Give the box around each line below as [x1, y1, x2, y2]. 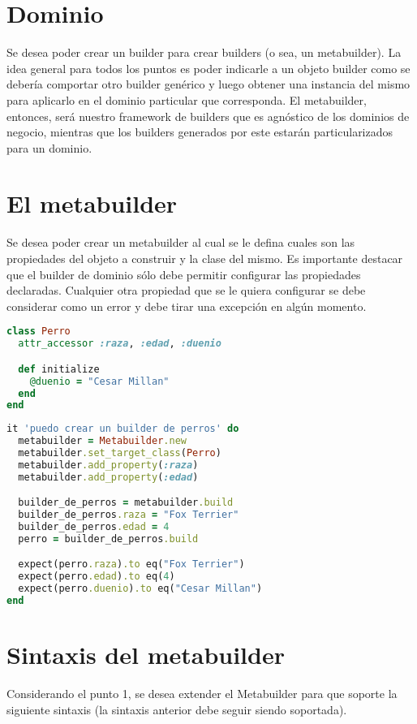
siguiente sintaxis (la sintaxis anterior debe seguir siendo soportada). [6, 700, 347, 718]
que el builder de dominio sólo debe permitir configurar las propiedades [6, 265, 361, 282]
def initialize [18, 363, 100, 375]
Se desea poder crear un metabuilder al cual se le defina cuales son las [6, 234, 355, 251]
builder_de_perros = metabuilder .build [18, 497, 234, 509]
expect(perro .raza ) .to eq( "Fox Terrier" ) [18, 558, 245, 571]
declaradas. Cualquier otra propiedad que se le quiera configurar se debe [6, 282, 366, 299]
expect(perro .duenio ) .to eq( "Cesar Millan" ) [18, 583, 263, 595]
